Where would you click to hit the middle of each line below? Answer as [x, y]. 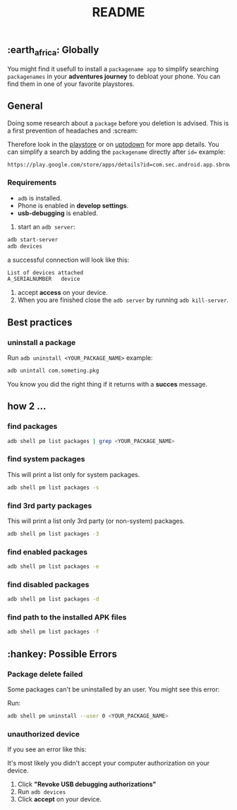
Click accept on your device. [60, 799]
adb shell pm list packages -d [53, 599]
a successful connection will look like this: [68, 260]
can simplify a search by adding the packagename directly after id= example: [116, 152]
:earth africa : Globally [53, 51]
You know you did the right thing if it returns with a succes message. [108, 384]
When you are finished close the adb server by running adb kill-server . [123, 300]
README [119, 12]
